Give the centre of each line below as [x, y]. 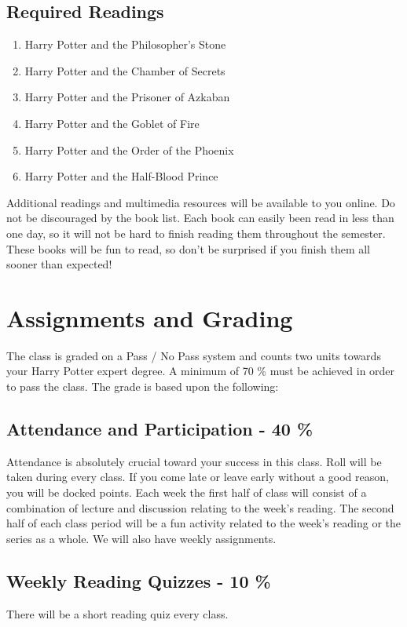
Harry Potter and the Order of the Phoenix [129, 149]
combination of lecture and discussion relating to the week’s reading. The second [200, 507]
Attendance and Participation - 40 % [160, 429]
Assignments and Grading [150, 317]
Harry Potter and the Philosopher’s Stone [125, 44]
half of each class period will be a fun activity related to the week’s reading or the [204, 523]
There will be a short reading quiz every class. [117, 613]
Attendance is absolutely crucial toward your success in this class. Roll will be [194, 461]
